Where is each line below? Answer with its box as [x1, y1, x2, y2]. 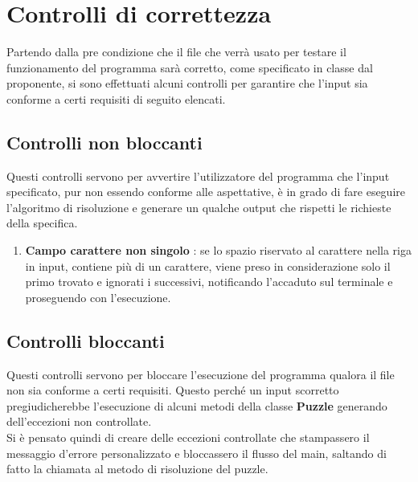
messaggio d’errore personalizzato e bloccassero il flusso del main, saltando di [6, 444, 387, 461]
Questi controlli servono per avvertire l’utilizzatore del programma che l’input [6, 167, 390, 184]
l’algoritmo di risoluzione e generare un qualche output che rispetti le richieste [6, 198, 391, 215]
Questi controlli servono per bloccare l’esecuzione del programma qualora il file [6, 366, 395, 382]
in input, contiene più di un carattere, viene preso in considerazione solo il [25, 257, 391, 274]
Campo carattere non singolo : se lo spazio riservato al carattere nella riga [25, 242, 412, 259]
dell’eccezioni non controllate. [6, 413, 152, 430]
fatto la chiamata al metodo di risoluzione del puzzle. [6, 460, 268, 477]
